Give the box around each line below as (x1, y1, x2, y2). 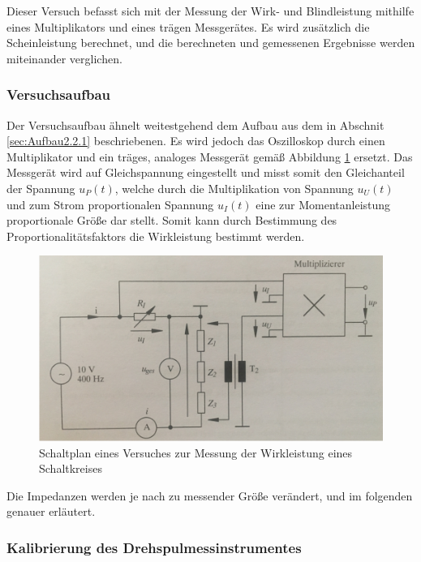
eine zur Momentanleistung (256, 195, 391, 212)
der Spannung (6, 179, 75, 196)
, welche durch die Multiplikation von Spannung (114, 179, 354, 196)
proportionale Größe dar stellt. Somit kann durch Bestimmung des (6, 212, 337, 229)
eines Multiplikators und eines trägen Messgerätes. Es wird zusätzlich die (6, 18, 370, 35)
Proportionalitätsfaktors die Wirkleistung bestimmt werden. (6, 227, 305, 244)
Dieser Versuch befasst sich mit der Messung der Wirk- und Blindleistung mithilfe (6, 2, 415, 19)
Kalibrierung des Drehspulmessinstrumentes (6, 537, 302, 557)
